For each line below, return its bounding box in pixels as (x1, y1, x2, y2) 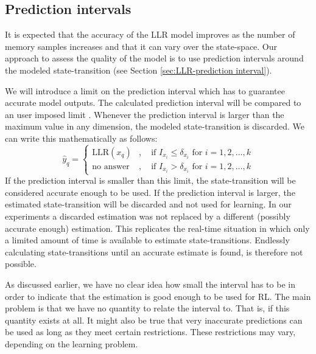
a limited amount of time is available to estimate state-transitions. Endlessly (5, 234, 290, 246)
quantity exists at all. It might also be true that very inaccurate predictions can (5, 313, 303, 326)
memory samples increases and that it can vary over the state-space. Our (5, 40, 278, 52)
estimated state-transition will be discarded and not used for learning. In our (5, 198, 292, 210)
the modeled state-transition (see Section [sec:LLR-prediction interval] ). (5, 63, 272, 76)
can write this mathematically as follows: (5, 131, 158, 144)
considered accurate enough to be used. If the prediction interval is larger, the (5, 186, 295, 198)
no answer (92, 162, 130, 171)
